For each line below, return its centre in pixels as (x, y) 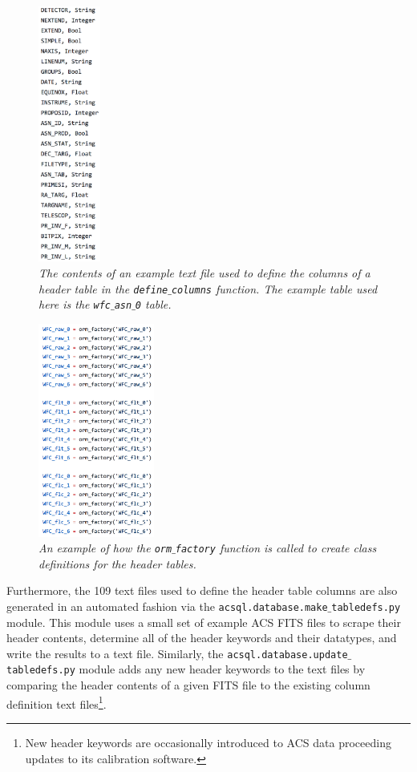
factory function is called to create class (276, 548)
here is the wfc (75, 304)
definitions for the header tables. (117, 563)
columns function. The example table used (274, 288)
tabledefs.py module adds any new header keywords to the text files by (186, 669)
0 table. (153, 304)
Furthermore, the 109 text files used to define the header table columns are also (202, 590)
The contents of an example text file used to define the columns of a (204, 272)
